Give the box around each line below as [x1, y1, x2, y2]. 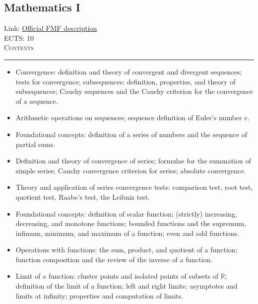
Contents [4, 42, 34, 53]
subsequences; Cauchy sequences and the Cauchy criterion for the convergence [15, 86, 253, 96]
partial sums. [15, 139, 56, 149]
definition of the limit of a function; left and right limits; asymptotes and [15, 281, 238, 291]
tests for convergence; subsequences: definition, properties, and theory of [15, 76, 236, 86]
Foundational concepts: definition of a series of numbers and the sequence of [15, 129, 247, 139]
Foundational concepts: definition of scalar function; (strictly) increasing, [15, 208, 237, 219]
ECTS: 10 [4, 32, 34, 43]
